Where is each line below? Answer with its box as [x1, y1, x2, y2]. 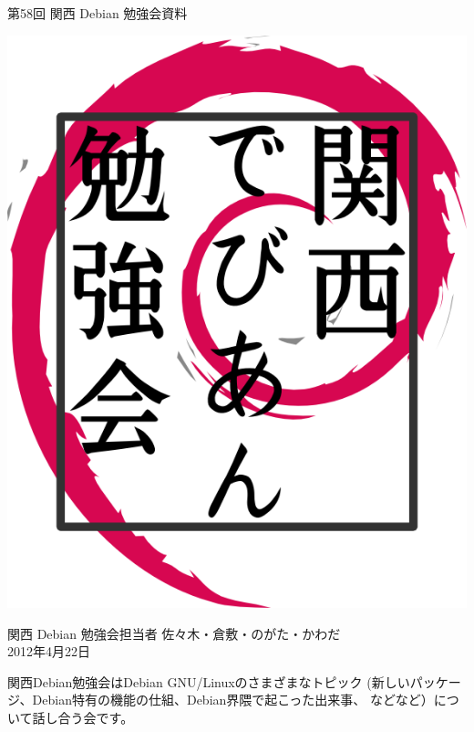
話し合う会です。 [32, 707, 134, 727]
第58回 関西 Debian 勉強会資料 [7, 4, 188, 22]
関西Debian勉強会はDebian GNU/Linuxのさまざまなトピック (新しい [7, 672, 410, 691]
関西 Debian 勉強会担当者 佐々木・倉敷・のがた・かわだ [7, 623, 341, 643]
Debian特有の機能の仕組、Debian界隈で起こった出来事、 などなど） [32, 690, 434, 709]
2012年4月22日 [7, 642, 90, 661]
